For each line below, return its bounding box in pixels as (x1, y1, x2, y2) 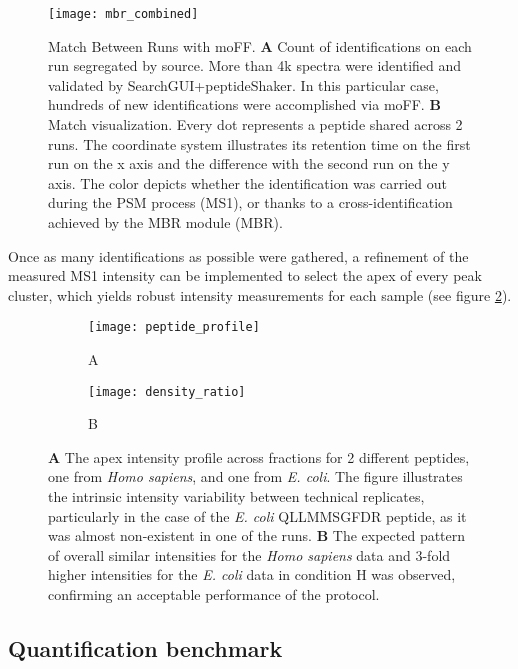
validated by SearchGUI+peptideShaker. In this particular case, (48, 74, 439, 95)
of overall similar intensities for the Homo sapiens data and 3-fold (48, 544, 451, 565)
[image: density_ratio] (88, 384, 246, 399)
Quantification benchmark (8, 633, 283, 664)
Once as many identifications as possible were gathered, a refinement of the (8, 245, 469, 266)
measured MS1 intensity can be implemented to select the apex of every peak (8, 265, 482, 286)
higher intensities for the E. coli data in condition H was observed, (48, 564, 456, 585)
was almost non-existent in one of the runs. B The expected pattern (48, 525, 466, 546)
